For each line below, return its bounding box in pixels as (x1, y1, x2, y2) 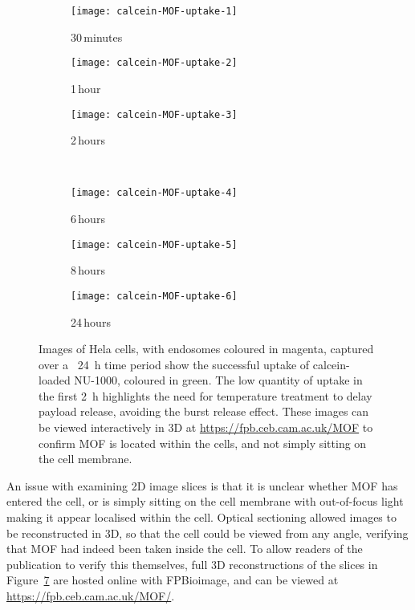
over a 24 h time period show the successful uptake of (39, 356, 310, 372)
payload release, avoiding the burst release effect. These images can (39, 403, 369, 420)
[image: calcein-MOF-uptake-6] (71, 290, 238, 302)
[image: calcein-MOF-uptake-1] (71, 6, 238, 17)
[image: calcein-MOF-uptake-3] (71, 108, 238, 120)
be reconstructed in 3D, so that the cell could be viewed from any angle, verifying (6, 524, 409, 541)
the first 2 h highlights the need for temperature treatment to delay (39, 387, 372, 404)
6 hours (71, 210, 105, 226)
